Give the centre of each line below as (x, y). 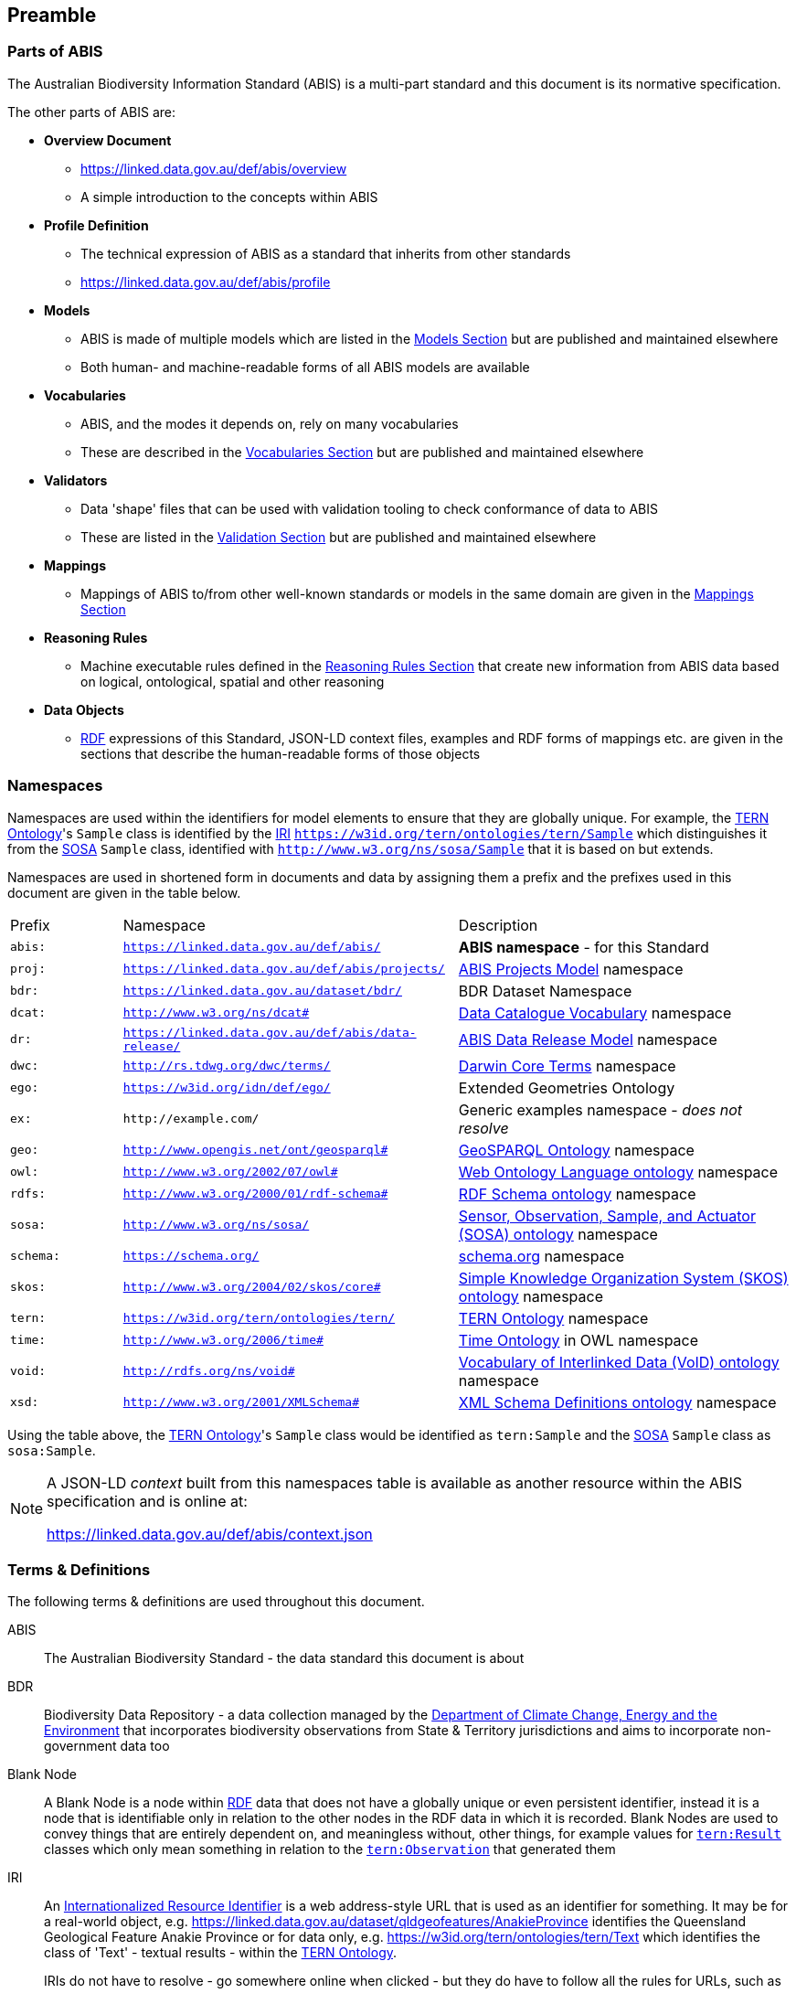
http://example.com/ (191, 1119)
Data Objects (84, 709)
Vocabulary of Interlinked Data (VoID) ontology (619, 1362)
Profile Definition (96, 225)
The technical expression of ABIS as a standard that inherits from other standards (326, 253)
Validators (76, 480)
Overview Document (108, 140)
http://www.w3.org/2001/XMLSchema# (241, 1402)
